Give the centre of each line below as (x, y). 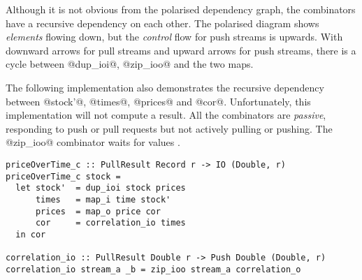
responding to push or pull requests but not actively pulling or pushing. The (169, 128)
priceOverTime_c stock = (63, 176)
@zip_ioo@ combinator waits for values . (93, 142)
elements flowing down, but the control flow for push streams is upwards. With (174, 37)
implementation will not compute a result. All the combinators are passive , (166, 115)
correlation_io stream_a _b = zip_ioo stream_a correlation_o (153, 269)
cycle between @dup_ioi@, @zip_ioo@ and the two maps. (130, 64)
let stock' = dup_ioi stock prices (101, 188)
